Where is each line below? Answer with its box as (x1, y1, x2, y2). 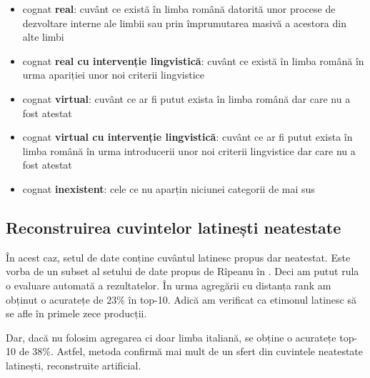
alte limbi (22, 29, 64, 44)
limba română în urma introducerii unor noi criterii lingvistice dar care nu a (22, 143, 356, 158)
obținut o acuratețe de (6, 292, 104, 307)
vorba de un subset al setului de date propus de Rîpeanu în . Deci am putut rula (6, 264, 359, 279)
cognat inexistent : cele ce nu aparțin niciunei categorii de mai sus (22, 181, 315, 196)
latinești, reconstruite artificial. (6, 357, 141, 372)
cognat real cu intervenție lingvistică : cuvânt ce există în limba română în (22, 53, 364, 68)
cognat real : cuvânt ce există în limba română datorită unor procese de (22, 1, 336, 16)
